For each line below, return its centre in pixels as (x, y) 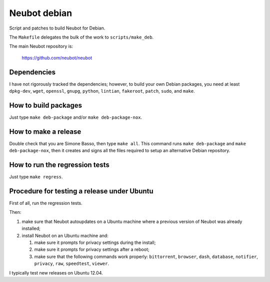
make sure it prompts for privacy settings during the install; (95, 242)
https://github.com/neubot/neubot (57, 58)
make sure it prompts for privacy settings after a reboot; (92, 249)
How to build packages (46, 105)
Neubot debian (41, 13)
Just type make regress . (36, 177)
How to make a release (45, 131)
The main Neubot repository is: (41, 46)
